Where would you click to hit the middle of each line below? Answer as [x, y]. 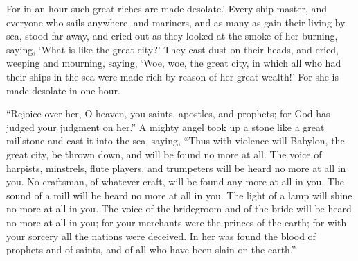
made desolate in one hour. [64, 90]
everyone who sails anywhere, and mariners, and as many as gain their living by [176, 22]
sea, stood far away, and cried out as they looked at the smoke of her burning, [172, 36]
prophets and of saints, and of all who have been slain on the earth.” [151, 250]
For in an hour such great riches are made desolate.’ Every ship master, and [167, 8]
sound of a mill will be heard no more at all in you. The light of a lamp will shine [179, 195]
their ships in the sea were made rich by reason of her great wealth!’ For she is [172, 76]
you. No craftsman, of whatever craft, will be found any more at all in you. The [175, 182]
